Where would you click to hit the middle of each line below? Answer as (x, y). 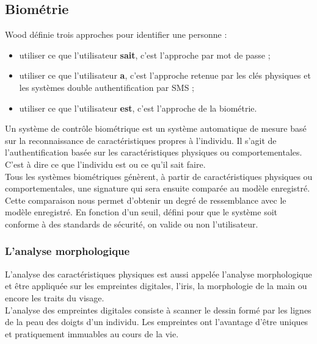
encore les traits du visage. (55, 297)
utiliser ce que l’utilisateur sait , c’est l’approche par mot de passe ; (145, 55)
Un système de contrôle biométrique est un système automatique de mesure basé (156, 128)
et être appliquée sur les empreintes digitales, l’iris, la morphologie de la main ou (156, 286)
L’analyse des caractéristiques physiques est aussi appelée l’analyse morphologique (158, 274)
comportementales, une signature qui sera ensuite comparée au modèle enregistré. (158, 188)
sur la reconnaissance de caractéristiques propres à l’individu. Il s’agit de (141, 140)
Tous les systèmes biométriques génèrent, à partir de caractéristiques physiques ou (159, 176)
